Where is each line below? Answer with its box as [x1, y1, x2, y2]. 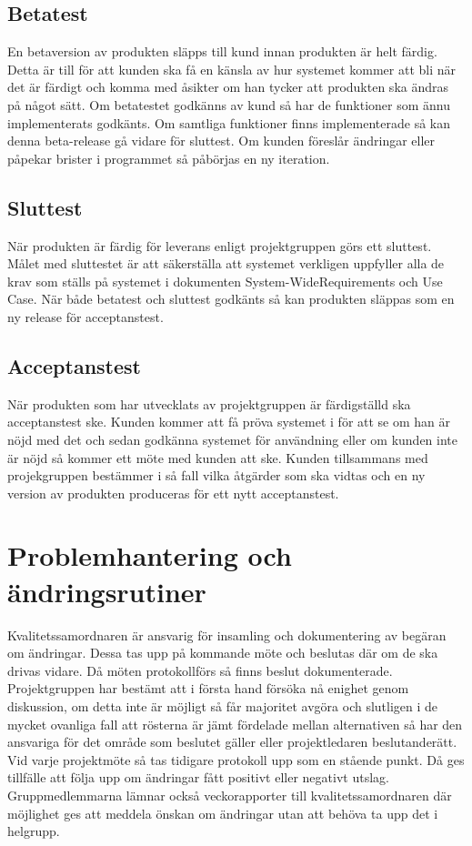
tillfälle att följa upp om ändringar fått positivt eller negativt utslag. [7, 768, 389, 787]
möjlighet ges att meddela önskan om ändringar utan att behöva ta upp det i [7, 803, 438, 822]
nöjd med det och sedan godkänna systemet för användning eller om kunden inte [7, 429, 457, 448]
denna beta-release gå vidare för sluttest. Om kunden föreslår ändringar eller [7, 131, 436, 150]
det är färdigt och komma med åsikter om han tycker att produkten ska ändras [7, 77, 449, 96]
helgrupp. [7, 821, 60, 841]
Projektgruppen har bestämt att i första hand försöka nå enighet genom [7, 679, 409, 698]
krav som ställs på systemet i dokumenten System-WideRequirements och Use [7, 271, 443, 290]
